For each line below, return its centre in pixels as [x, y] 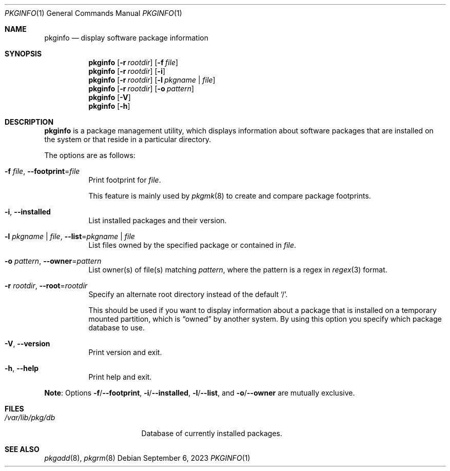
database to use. [117, 328]
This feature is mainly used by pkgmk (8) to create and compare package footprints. [230, 196]
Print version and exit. [125, 352]
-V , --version [27, 344]
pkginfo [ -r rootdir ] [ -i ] [127, 71]
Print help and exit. [120, 377]
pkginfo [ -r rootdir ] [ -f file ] [133, 62]
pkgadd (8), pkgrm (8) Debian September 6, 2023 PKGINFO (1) [147, 458]
